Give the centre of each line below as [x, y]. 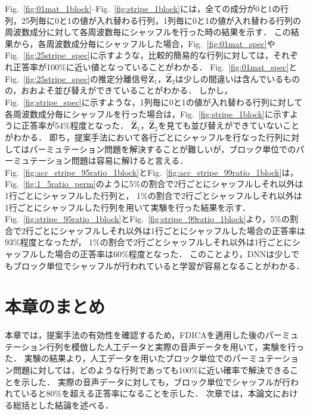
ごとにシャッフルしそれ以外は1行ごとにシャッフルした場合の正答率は [169, 230]
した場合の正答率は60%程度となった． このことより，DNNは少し [164, 253]
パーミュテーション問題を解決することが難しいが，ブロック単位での [163, 149]
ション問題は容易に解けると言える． [117, 160]
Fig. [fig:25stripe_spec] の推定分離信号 [77, 78]
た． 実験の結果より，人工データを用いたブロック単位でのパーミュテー [144, 358]
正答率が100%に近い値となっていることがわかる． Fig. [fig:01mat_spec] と [155, 66]
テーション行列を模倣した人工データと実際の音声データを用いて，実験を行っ [155, 346]
